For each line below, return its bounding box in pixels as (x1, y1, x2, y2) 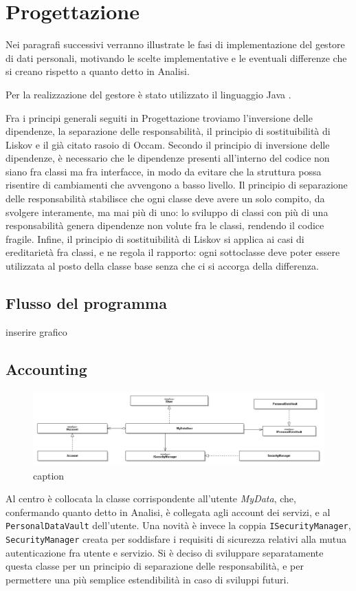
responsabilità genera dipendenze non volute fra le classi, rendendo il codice (5, 218, 324, 233)
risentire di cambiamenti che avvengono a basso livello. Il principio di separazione (5, 178, 348, 192)
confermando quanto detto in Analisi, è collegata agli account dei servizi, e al (5, 504, 331, 519)
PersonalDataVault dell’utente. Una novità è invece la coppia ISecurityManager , (5, 518, 351, 533)
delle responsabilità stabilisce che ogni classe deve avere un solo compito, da (5, 191, 325, 206)
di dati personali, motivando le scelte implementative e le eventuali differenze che (5, 50, 347, 65)
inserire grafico (5, 324, 67, 339)
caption (33, 468, 65, 482)
